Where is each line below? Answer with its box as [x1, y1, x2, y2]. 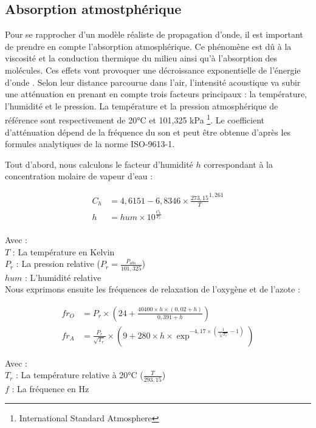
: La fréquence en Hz [12, 382, 89, 395]
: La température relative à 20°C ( [16, 368, 143, 381]
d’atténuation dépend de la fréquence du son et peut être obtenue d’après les [5, 125, 291, 138]
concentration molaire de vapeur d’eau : [5, 170, 153, 182]
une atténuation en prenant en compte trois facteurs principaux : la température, [5, 88, 307, 100]
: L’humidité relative [25, 271, 101, 283]
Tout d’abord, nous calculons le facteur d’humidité [5, 157, 193, 170]
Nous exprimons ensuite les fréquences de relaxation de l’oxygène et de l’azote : [5, 283, 300, 295]
